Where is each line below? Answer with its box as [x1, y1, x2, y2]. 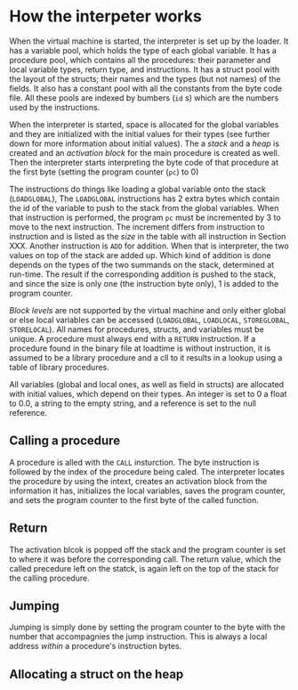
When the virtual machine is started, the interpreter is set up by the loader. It [9, 36, 289, 46]
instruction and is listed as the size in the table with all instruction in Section [9, 231, 286, 241]
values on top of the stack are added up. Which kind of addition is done [9, 249, 271, 260]
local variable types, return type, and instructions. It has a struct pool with [9, 64, 280, 75]
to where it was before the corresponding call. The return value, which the [9, 554, 282, 564]
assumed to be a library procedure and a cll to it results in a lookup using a [9, 352, 283, 362]
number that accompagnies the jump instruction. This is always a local [9, 631, 268, 642]
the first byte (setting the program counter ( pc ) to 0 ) [9, 166, 199, 177]
